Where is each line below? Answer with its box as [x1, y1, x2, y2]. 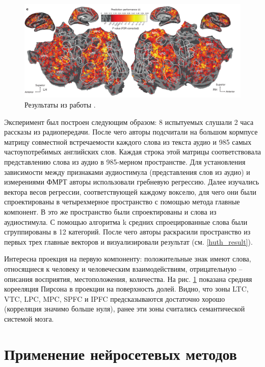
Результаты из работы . [24, 99, 96, 110]
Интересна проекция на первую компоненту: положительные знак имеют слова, [4, 253, 251, 264]
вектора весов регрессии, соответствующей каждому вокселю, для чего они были [4, 186, 257, 197]
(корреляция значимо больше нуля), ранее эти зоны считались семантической [4, 303, 245, 314]
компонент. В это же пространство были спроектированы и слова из [4, 206, 217, 217]
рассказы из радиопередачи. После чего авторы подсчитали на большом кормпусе [4, 126, 258, 137]
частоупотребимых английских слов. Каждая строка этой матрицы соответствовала [4, 146, 261, 157]
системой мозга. [4, 313, 54, 324]
